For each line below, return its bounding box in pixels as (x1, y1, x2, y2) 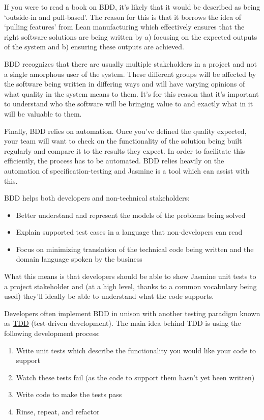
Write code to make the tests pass (16, 389, 122, 400)
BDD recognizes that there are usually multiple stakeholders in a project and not (4, 58, 257, 69)
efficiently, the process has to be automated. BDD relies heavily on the (4, 155, 224, 166)
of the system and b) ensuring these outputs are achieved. (4, 41, 184, 52)
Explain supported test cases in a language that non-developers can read (16, 227, 243, 237)
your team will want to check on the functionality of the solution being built (4, 135, 242, 146)
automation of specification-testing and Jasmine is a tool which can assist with (4, 165, 250, 176)
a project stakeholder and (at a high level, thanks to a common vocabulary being (4, 281, 257, 291)
